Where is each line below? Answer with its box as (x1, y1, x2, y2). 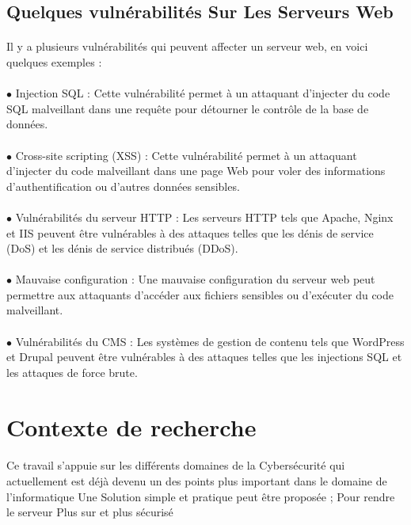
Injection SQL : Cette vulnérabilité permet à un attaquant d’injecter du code (15, 85, 390, 101)
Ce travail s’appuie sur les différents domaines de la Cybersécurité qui (6, 457, 345, 474)
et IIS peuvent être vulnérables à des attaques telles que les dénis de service (6, 224, 374, 241)
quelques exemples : (6, 53, 102, 70)
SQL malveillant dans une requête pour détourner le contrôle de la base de (6, 100, 369, 116)
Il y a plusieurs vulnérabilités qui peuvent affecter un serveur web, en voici (6, 38, 368, 55)
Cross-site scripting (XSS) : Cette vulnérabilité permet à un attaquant (15, 146, 357, 163)
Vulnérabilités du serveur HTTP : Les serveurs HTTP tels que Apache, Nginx (15, 208, 394, 225)
